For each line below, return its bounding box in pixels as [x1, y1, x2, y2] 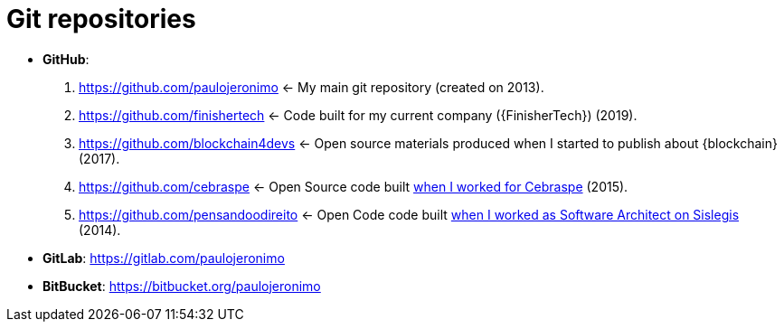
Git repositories [6, 4, 196, 34]
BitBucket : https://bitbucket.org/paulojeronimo [43, 277, 321, 294]
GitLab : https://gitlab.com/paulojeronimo [43, 249, 285, 266]
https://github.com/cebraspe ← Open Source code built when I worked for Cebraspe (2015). [79, 178, 628, 194]
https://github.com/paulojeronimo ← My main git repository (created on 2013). [79, 79, 544, 95]
